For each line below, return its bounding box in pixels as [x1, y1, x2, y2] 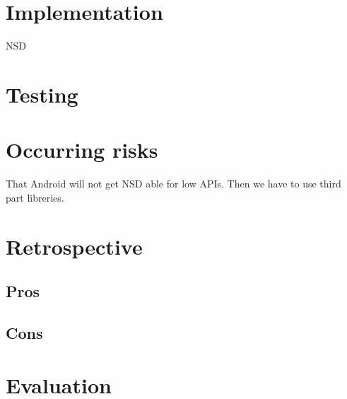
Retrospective [6, 231, 143, 260]
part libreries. [6, 190, 64, 204]
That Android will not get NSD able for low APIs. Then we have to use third [6, 176, 341, 191]
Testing [6, 79, 78, 108]
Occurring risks [6, 135, 158, 164]
